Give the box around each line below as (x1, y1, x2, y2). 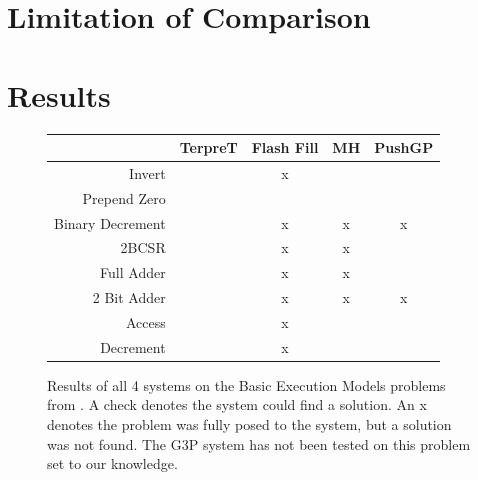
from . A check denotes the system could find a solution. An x (47, 394, 427, 415)
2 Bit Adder (92, 287, 166, 308)
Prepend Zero (82, 187, 166, 208)
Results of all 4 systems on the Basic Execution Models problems (47, 374, 446, 395)
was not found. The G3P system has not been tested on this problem (47, 433, 471, 454)
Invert (129, 162, 166, 183)
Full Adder (100, 262, 166, 283)
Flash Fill (251, 137, 319, 157)
